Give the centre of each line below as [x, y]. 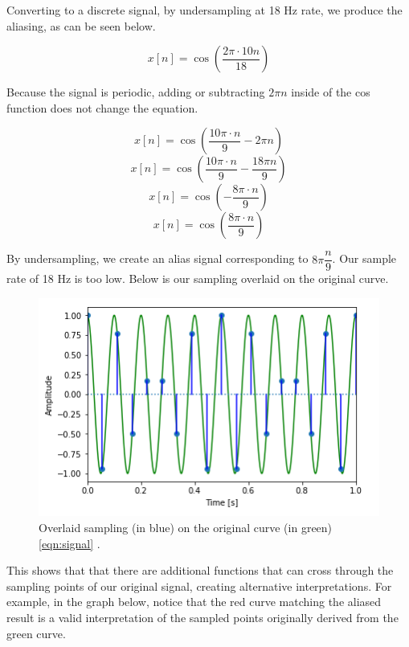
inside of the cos [331, 92]
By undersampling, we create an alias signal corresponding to [157, 258]
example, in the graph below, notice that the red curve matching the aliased [194, 602]
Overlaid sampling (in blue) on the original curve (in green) [186, 527]
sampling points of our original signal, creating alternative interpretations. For [199, 586]
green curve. [36, 633]
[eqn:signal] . [70, 543]
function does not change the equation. [102, 107]
